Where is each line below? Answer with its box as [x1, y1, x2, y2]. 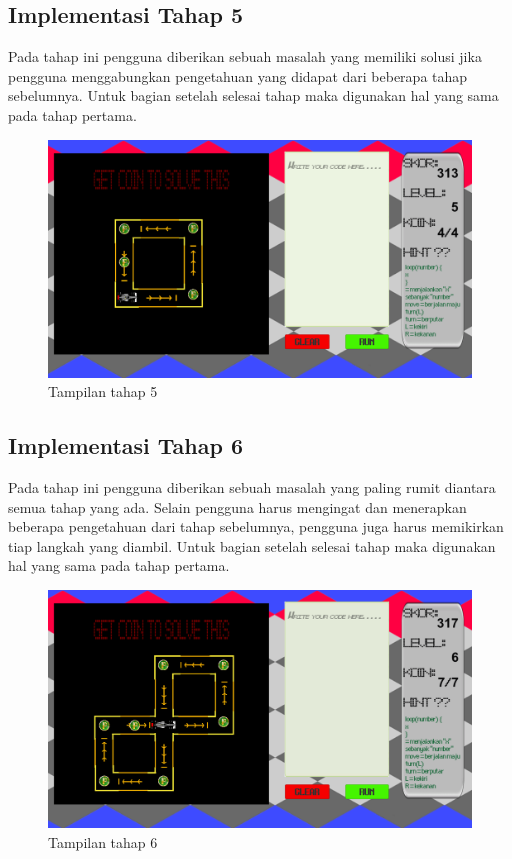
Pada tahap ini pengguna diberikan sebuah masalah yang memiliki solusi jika [8, 46, 482, 67]
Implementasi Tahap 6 [8, 430, 244, 461]
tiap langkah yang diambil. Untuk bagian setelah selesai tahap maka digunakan [8, 535, 496, 556]
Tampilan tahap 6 [48, 831, 158, 852]
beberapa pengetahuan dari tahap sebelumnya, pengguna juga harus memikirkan [8, 516, 504, 537]
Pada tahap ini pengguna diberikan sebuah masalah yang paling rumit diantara [8, 477, 496, 498]
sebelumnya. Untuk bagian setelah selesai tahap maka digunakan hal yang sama [8, 85, 499, 106]
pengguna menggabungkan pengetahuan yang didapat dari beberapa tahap [8, 65, 468, 86]
